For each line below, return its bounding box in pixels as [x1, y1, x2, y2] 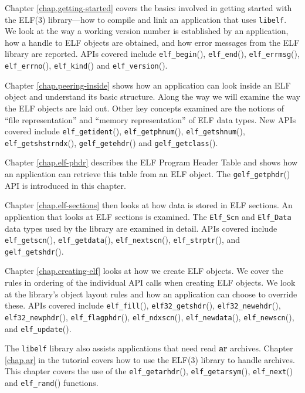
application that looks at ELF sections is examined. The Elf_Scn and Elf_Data [5, 210, 292, 222]
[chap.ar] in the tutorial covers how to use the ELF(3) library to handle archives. [5, 353, 295, 365]
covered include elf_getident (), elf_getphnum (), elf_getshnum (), [5, 125, 245, 137]
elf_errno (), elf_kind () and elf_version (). [5, 59, 168, 72]
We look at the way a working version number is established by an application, [5, 25, 289, 37]
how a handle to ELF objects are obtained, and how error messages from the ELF [5, 36, 300, 48]
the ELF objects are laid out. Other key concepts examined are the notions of [5, 101, 284, 114]
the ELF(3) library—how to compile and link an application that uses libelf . [5, 13, 287, 25]
